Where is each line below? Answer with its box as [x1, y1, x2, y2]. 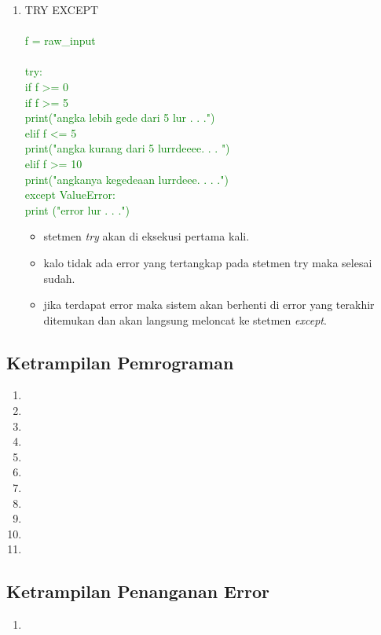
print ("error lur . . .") [24, 201, 130, 218]
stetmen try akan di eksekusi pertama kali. [43, 228, 250, 244]
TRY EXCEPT [24, 2, 99, 17]
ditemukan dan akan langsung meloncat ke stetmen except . [43, 311, 327, 328]
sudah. [43, 270, 75, 286]
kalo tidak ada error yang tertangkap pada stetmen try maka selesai [43, 254, 372, 270]
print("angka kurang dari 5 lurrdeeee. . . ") [24, 140, 230, 156]
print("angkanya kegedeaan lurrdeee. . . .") [24, 171, 229, 187]
